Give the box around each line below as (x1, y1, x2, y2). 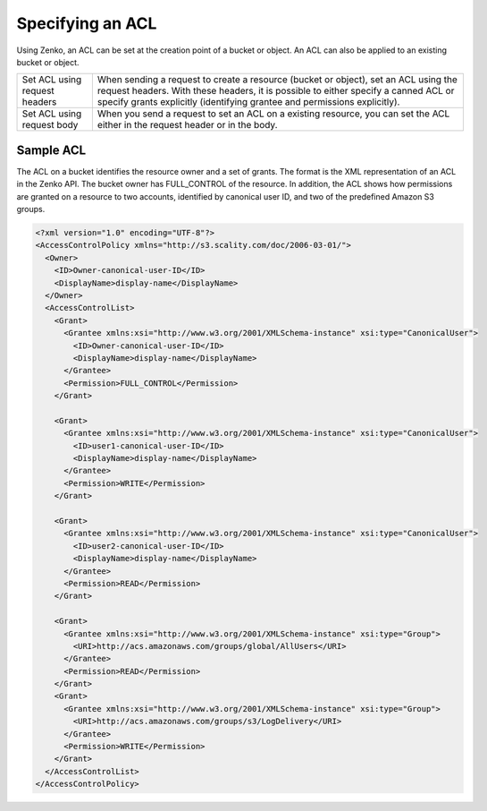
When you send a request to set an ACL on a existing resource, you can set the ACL (97, 107, 450, 120)
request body (21, 119, 79, 132)
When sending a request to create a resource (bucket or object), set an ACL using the (97, 73, 458, 86)
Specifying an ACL (16, 13, 157, 33)
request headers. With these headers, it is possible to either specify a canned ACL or (97, 85, 455, 98)
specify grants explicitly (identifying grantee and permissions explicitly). (97, 96, 400, 108)
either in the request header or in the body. (97, 119, 278, 132)
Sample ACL (16, 142, 87, 158)
